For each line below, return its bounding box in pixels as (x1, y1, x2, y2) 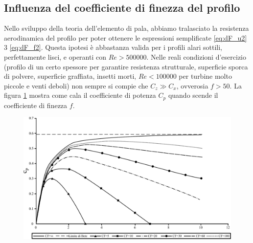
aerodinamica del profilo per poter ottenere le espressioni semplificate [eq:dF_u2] (4, 32, 247, 43)
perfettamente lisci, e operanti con (4, 51, 106, 62)
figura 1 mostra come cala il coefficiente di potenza (4, 90, 156, 100)
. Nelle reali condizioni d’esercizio (146, 51, 246, 62)
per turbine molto (179, 71, 232, 81)
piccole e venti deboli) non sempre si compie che (4, 80, 148, 90)
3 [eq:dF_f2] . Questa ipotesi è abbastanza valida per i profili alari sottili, (4, 42, 222, 52)
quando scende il (168, 90, 218, 100)
